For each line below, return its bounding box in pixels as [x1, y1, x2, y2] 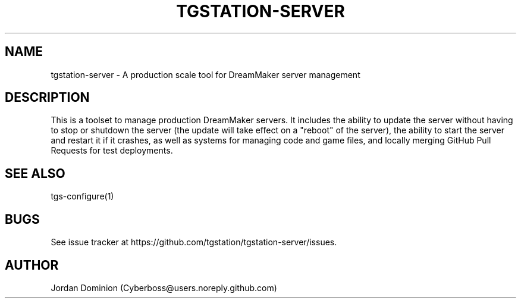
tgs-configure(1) [51, 191, 114, 202]
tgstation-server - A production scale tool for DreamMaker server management [51, 69, 360, 80]
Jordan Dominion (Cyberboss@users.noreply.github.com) [51, 282, 277, 293]
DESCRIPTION [5, 90, 90, 105]
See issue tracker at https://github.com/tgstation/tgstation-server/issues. [51, 237, 337, 248]
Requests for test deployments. [51, 145, 173, 156]
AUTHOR [5, 257, 59, 273]
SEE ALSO [5, 165, 65, 181]
